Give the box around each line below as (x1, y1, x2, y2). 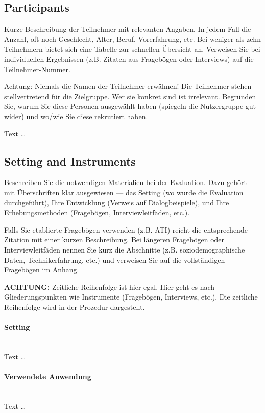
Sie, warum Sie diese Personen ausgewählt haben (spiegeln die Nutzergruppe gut (4, 101, 256, 111)
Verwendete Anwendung (4, 371, 91, 382)
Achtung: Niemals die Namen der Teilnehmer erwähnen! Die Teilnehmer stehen (4, 81, 252, 91)
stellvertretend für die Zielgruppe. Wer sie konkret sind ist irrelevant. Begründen (4, 90, 256, 101)
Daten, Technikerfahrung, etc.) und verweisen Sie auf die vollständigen (4, 254, 225, 265)
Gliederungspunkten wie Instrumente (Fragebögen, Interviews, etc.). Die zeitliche (4, 291, 258, 302)
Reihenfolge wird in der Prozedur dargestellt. (4, 301, 145, 312)
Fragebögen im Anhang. (4, 264, 79, 275)
